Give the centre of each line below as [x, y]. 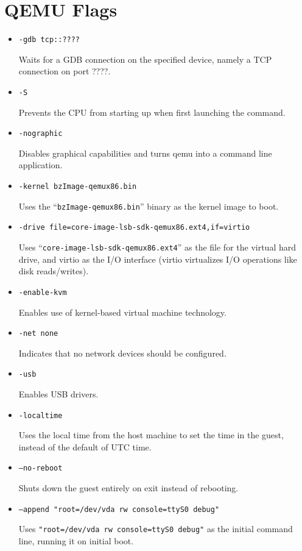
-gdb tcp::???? [49, 40]
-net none [38, 334]
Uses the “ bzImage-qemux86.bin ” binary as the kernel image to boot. [149, 206]
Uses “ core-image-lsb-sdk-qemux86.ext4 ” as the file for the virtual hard [157, 247]
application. [40, 165]
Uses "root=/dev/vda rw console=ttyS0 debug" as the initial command [156, 529]
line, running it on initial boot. [76, 541]
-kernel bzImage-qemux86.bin [78, 187]
